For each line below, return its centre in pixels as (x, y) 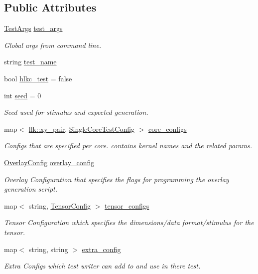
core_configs (167, 129)
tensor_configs (127, 205)
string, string (48, 249)
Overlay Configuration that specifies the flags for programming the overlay (117, 179)
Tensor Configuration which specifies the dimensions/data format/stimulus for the (129, 222)
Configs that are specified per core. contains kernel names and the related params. (128, 145)
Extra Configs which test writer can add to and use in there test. (102, 266)
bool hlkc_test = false (38, 78)
